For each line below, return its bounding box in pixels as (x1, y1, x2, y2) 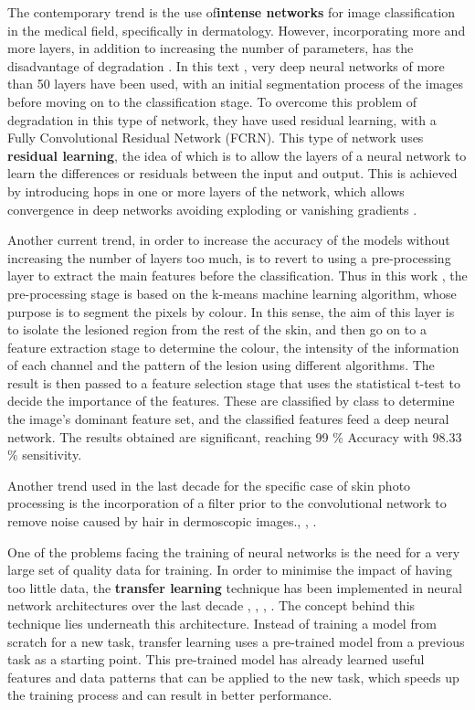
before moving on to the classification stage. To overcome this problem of (7, 91, 417, 111)
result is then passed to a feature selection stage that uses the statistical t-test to (7, 373, 460, 392)
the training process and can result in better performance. (7, 685, 332, 705)
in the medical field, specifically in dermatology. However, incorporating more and (7, 20, 466, 39)
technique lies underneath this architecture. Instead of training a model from (7, 614, 437, 632)
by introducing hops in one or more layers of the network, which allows (7, 181, 405, 200)
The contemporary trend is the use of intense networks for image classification (7, 3, 456, 21)
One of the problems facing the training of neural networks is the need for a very (7, 542, 460, 561)
